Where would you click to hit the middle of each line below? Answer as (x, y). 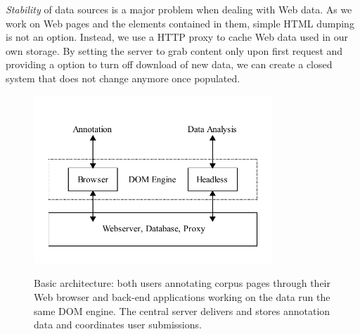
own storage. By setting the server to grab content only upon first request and (174, 50)
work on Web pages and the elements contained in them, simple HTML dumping (180, 23)
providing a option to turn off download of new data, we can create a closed (169, 64)
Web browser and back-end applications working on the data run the (182, 296)
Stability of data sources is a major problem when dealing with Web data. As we (179, 9)
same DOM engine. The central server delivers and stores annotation (182, 310)
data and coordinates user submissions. (118, 325)
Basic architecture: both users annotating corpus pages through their (182, 283)
